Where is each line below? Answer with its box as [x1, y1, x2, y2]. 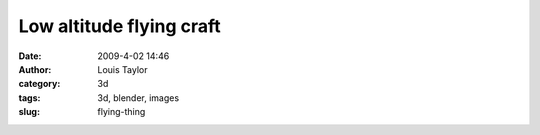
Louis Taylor [97, 63, 148, 75]
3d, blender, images [97, 91, 180, 104]
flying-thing [97, 106, 146, 118]
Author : [18, 63, 52, 75]
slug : [18, 106, 40, 118]
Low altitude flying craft [18, 15, 222, 37]
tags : [18, 91, 41, 104]
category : [18, 78, 61, 90]
